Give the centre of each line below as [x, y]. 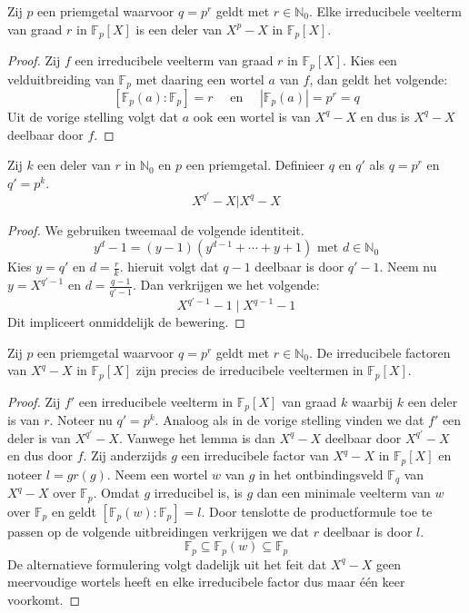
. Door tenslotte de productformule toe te [317, 511]
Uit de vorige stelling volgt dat [93, 116]
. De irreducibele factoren [380, 352]
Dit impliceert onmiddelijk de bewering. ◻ [126, 322]
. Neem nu [408, 267]
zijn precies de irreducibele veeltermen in [249, 370]
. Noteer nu [81, 420]
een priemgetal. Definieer [255, 165]
